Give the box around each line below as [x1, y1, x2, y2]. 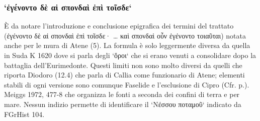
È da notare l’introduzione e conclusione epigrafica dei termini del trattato [4, 20, 234, 31]
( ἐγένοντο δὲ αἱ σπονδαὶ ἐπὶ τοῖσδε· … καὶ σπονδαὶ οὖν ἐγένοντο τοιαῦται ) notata [4, 30, 246, 40]
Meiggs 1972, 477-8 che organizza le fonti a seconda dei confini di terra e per [4, 89, 240, 99]
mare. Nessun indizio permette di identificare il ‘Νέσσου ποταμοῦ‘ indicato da [4, 98, 241, 109]
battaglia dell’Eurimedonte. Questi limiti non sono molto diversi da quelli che [4, 59, 242, 70]
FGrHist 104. [4, 108, 45, 119]
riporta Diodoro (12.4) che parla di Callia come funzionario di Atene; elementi [4, 69, 245, 80]
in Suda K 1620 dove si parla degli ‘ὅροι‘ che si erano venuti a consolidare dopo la [4, 50, 256, 60]
